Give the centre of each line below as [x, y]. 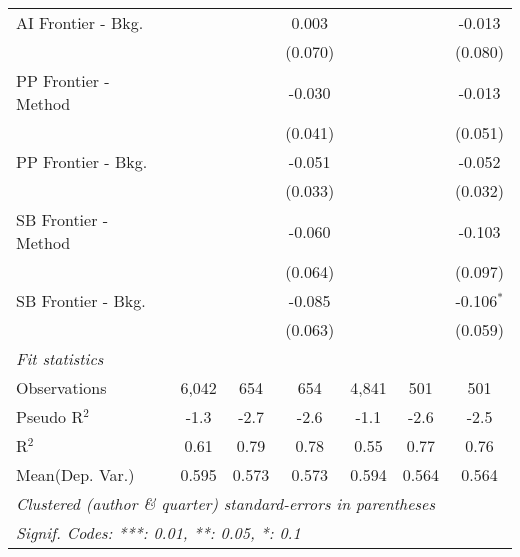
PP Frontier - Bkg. [82, 161]
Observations [61, 387]
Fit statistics [60, 358]
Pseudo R [50, 416]
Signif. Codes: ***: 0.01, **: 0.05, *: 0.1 [158, 532]
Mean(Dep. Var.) [75, 474]
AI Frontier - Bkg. [80, 22]
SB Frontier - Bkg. [81, 300]
